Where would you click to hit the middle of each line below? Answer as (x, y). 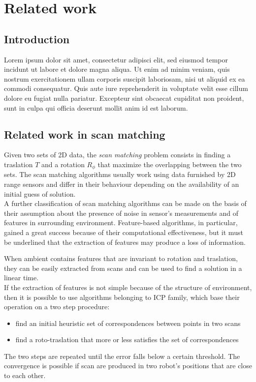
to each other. (25, 375)
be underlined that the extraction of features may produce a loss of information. (125, 242)
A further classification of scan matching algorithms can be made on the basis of (125, 203)
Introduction (37, 39)
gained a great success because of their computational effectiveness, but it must (124, 232)
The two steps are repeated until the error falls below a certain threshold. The (122, 356)
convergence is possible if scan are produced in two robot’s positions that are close (128, 366)
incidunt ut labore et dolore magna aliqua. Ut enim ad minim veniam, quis (117, 69)
